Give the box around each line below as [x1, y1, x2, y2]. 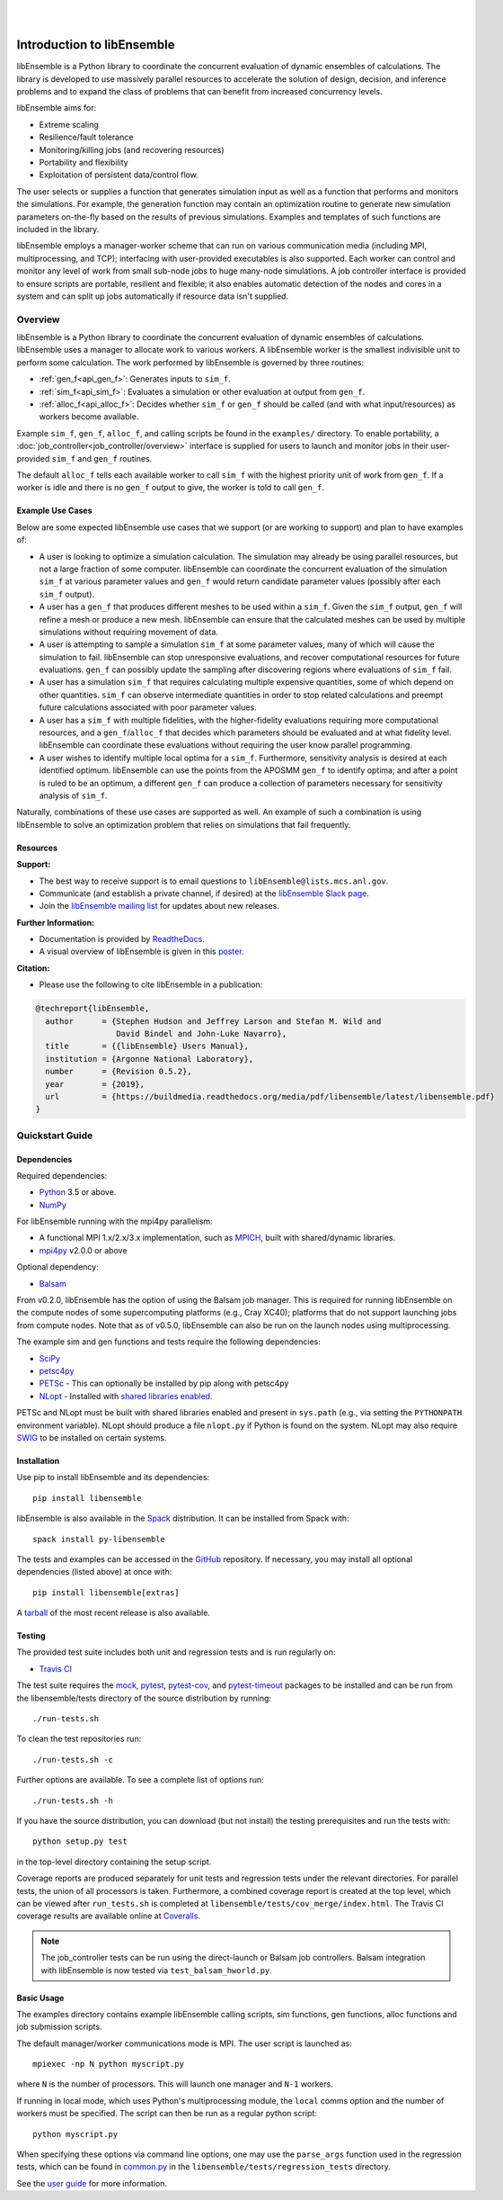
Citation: [16, 963, 50, 974]
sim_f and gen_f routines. [51, 453, 153, 463]
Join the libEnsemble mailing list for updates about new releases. [39, 901, 280, 911]
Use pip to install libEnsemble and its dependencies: [16, 1472, 210, 1483]
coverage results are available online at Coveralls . [16, 1910, 201, 1921]
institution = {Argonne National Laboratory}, [45, 1054, 254, 1064]
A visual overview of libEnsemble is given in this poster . [39, 946, 244, 957]
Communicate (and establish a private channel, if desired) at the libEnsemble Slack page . [39, 887, 370, 899]
